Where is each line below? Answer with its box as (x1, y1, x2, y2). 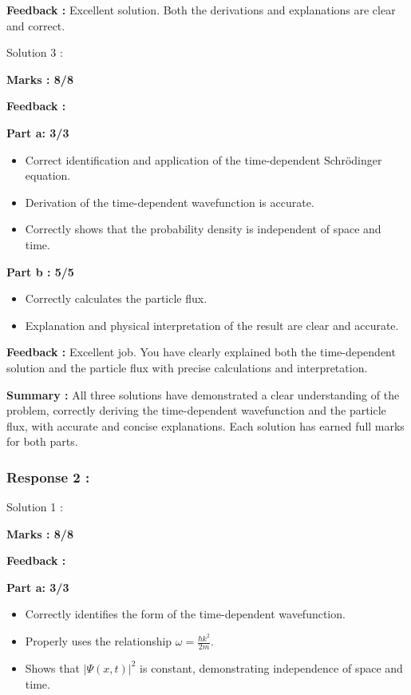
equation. (25, 167, 71, 184)
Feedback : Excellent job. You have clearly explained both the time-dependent (6, 344, 396, 360)
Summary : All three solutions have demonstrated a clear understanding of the (6, 386, 400, 403)
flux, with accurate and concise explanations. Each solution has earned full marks (6, 417, 405, 434)
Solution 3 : (6, 44, 63, 61)
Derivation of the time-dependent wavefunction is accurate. (25, 193, 314, 210)
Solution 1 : (6, 498, 63, 515)
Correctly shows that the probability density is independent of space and (25, 220, 381, 237)
